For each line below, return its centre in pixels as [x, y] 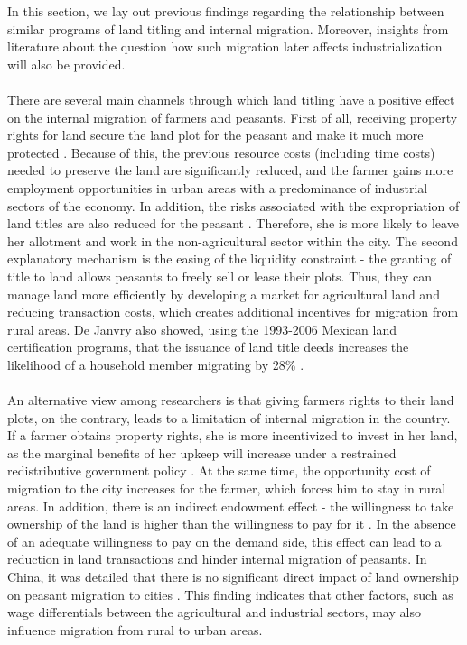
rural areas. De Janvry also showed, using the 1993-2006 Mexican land [202, 329]
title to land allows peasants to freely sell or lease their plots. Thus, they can [220, 276]
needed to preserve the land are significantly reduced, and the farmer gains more [230, 170]
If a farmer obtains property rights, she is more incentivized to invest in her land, [233, 435]
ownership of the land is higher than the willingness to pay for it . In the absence [232, 524]
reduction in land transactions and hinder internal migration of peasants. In [217, 559]
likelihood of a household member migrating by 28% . [156, 364]
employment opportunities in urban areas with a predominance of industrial [218, 187]
